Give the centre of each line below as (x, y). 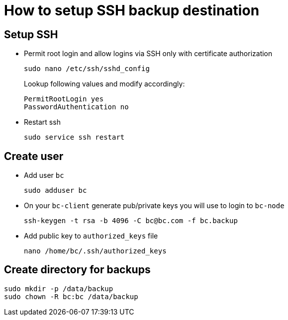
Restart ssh (42, 122)
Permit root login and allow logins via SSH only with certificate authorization (148, 54)
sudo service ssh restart (74, 137)
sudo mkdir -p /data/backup (59, 288)
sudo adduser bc (55, 191)
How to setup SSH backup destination (132, 10)
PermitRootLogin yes (64, 99)
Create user (34, 156)
